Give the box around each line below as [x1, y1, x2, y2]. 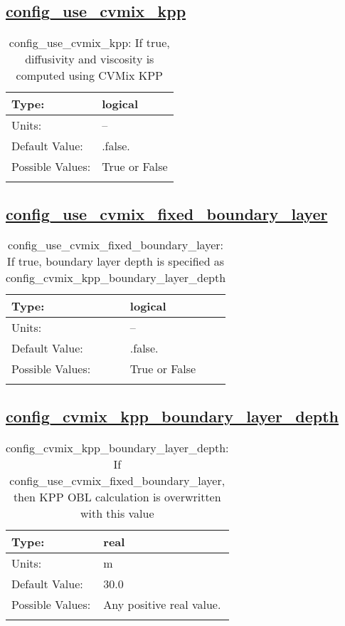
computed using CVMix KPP [16, 67, 163, 84]
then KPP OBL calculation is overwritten [13, 488, 221, 505]
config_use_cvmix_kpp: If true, [9, 34, 170, 51]
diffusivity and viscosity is [25, 51, 154, 68]
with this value [80, 504, 154, 521]
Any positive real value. [103, 595, 221, 612]
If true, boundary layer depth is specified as [6, 253, 225, 270]
